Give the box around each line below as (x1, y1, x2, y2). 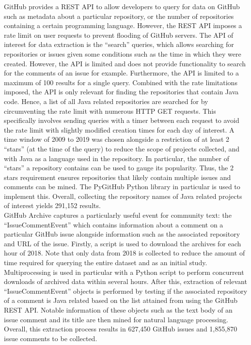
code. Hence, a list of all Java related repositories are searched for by (4, 96, 208, 106)
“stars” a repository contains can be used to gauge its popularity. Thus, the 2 (4, 163, 234, 173)
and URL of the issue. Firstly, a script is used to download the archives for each (4, 238, 241, 248)
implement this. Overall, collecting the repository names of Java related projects (4, 191, 242, 201)
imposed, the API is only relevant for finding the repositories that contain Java (4, 87, 239, 97)
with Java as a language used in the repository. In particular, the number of (4, 153, 229, 163)
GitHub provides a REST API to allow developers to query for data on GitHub (4, 1, 240, 11)
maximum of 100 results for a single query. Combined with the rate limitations (4, 77, 237, 87)
